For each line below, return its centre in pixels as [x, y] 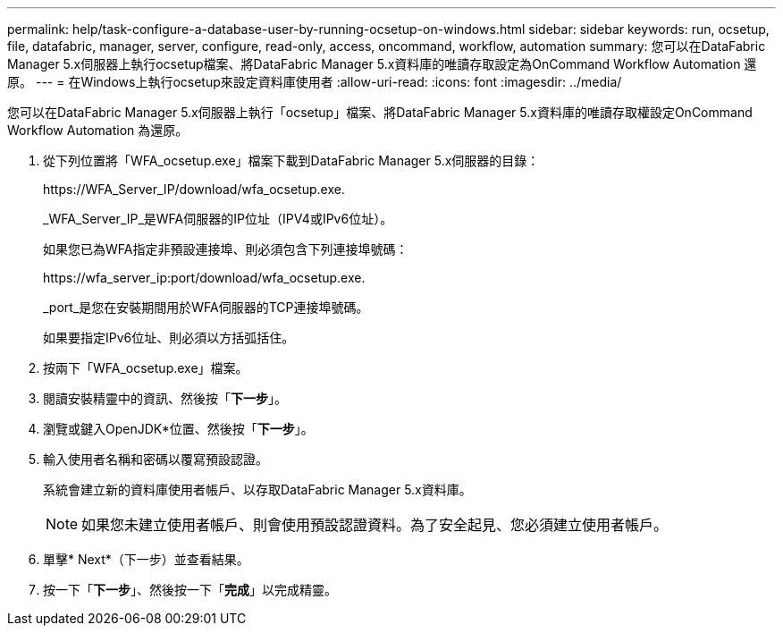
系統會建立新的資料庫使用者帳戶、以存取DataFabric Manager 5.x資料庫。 [257, 490]
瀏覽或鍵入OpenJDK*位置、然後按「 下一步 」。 [178, 429]
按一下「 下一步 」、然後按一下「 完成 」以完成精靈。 [190, 590]
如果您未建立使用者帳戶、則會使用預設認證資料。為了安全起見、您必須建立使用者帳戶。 [375, 525]
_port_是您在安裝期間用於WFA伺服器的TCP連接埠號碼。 [206, 307]
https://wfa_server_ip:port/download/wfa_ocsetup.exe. [204, 278]
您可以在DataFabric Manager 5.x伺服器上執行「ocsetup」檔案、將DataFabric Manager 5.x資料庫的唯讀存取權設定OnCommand [380, 112]
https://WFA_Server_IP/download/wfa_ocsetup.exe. [194, 189]
